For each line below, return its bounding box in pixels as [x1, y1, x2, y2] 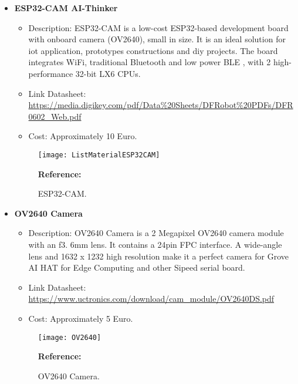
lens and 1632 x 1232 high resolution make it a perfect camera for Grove [28, 250, 289, 262]
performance [28, 67, 73, 79]
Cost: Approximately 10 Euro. [28, 130, 137, 142]
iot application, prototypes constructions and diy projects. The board [28, 44, 278, 56]
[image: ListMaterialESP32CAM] [38, 150, 160, 159]
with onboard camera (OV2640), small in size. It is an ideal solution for [28, 33, 286, 45]
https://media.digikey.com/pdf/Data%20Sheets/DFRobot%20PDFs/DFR [28, 99, 293, 111]
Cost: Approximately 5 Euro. [28, 312, 133, 324]
